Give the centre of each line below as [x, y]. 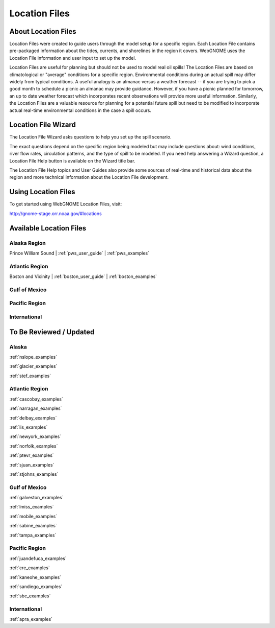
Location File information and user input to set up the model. [73, 58]
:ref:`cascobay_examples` [36, 399]
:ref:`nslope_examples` [33, 357]
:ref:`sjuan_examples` [32, 464]
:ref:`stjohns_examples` [34, 474]
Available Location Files [48, 228]
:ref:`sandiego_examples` [36, 586]
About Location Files [43, 31]
